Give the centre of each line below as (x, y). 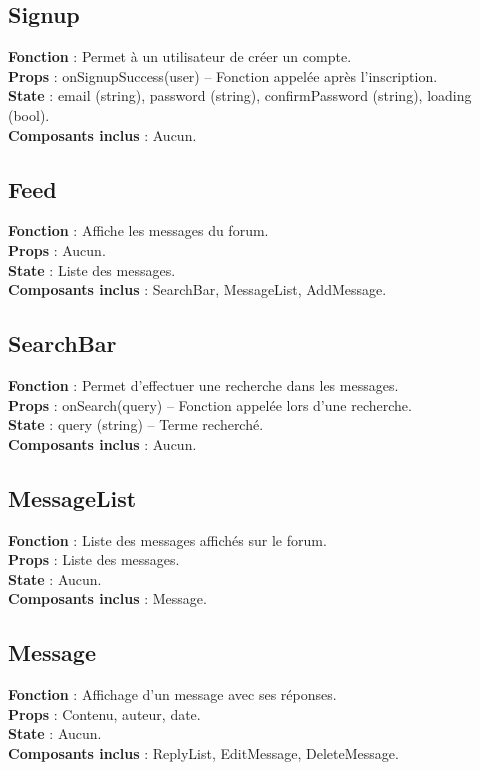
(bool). (29, 114)
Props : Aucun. (57, 249)
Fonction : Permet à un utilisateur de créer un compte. (180, 56)
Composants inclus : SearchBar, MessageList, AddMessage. (197, 289)
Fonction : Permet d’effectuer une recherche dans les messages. (203, 384)
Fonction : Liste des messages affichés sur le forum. (167, 539)
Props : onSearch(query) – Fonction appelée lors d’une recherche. (210, 404)
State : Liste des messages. (92, 269)
